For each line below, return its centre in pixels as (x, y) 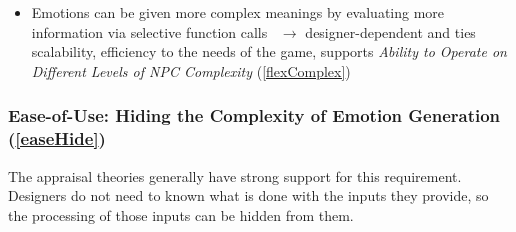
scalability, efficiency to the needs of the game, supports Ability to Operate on (269, 51)
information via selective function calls (149, 31)
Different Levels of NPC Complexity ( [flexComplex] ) (191, 70)
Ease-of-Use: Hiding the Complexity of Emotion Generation (254, 115)
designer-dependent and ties (390, 31)
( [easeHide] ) (57, 138)
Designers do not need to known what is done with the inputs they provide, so (248, 195)
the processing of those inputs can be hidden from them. (181, 214)
